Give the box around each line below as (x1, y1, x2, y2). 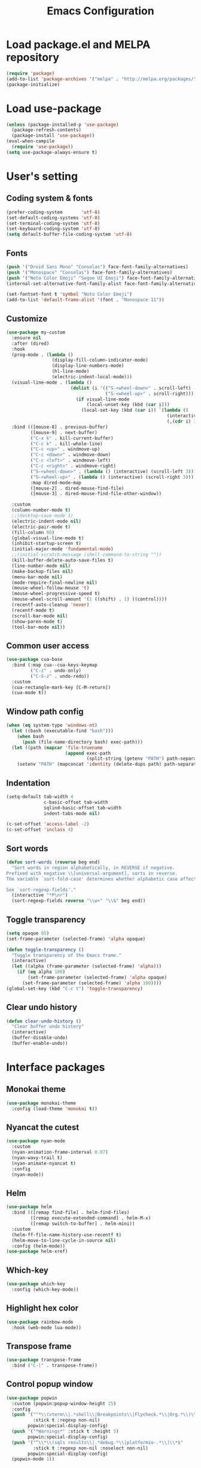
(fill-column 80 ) (11, 529, 55, 535)
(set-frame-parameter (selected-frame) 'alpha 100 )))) (22, 980, 162, 986)
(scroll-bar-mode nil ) (11, 612, 68, 619)
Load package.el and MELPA (6, 38, 151, 51)
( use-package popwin (6, 1395, 58, 1401)
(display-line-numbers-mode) (51, 363, 124, 369)
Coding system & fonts (6, 193, 93, 204)
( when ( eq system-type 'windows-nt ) (6, 723, 98, 729)
